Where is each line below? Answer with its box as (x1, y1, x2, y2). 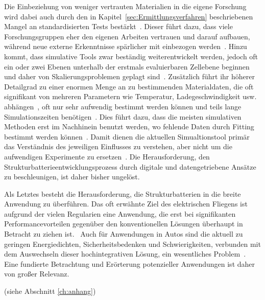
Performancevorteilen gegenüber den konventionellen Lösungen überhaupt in (4, 218, 243, 229)
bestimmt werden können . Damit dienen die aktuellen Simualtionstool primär (4, 131, 250, 142)
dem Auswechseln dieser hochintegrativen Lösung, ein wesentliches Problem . (4, 248, 246, 259)
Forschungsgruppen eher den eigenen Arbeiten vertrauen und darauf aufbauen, (4, 31, 250, 41)
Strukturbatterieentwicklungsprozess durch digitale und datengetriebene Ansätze (4, 161, 256, 172)
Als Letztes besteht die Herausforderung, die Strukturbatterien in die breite (4, 188, 241, 199)
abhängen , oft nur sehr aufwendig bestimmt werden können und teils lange (4, 101, 242, 111)
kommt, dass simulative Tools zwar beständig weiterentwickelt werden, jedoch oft (4, 51, 258, 61)
